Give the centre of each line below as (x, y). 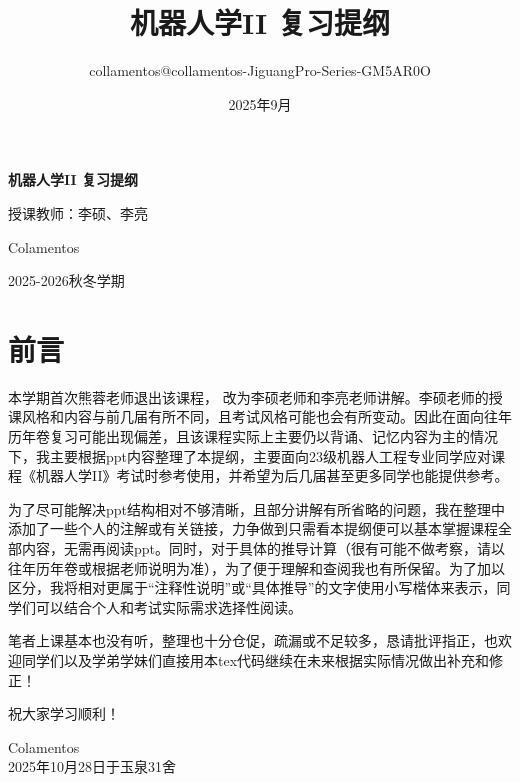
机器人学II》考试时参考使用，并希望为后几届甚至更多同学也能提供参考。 (272, 475)
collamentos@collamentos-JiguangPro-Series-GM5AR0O (260, 70)
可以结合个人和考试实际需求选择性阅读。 (168, 606)
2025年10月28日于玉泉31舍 (92, 766)
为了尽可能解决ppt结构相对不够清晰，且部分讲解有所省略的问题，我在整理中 (257, 508)
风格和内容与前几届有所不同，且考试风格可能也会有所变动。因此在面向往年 (266, 416)
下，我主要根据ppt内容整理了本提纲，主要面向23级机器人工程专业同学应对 (250, 455)
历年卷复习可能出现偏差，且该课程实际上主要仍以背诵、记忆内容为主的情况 (253, 436)
